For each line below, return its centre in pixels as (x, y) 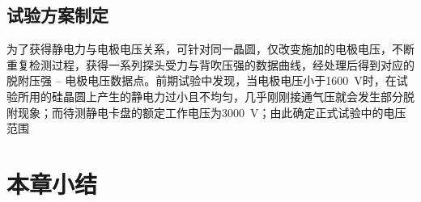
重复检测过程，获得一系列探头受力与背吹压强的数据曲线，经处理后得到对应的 (210, 64)
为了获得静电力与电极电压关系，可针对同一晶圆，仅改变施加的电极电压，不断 (210, 49)
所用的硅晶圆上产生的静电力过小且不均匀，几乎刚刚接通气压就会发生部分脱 (216, 96)
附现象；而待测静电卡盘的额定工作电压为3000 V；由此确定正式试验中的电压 (206, 112)
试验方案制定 (57, 15)
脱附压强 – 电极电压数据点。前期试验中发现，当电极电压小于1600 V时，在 (202, 80)
